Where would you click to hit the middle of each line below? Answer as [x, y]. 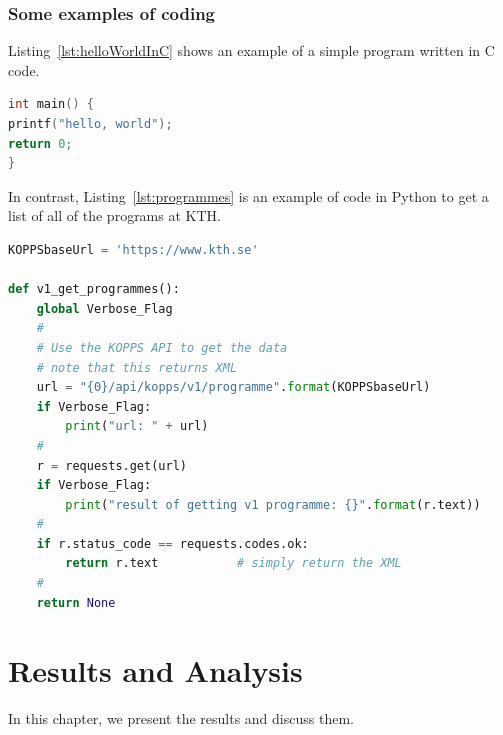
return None [76, 602]
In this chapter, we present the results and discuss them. [181, 718]
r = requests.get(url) [111, 465]
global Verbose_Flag [104, 308]
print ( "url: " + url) [137, 426]
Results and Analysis [155, 670]
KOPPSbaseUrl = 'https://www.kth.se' [133, 249]
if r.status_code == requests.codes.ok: [172, 543]
